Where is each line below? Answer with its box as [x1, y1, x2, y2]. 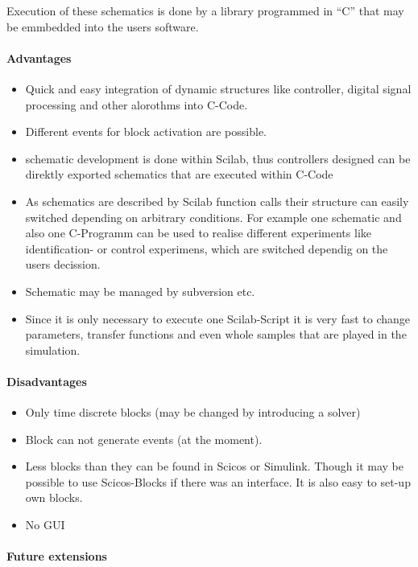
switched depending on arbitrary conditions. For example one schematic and [25, 208, 402, 225]
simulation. [25, 341, 81, 358]
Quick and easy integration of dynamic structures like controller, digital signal [25, 80, 412, 97]
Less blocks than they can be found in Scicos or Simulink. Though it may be [25, 458, 404, 475]
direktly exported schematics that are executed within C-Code [25, 166, 333, 183]
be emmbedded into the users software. [6, 18, 199, 35]
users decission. [25, 256, 101, 273]
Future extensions [6, 548, 107, 565]
